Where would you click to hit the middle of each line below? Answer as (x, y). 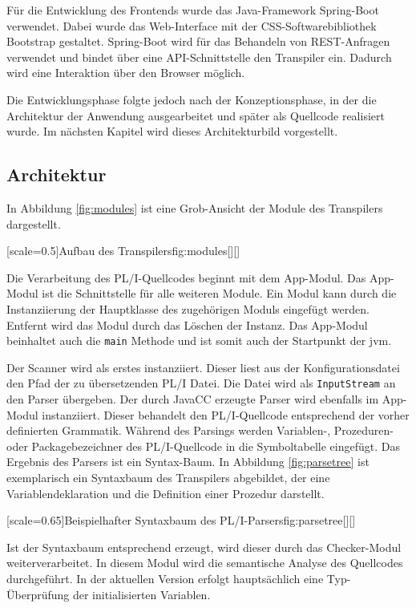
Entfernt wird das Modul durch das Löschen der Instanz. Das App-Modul (187, 324)
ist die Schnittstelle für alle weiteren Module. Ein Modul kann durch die (219, 293)
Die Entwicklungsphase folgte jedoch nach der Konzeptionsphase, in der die (192, 99)
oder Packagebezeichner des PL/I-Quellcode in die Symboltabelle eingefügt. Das (204, 446)
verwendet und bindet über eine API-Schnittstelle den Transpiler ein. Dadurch (199, 57)
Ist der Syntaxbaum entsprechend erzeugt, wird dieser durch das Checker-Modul (204, 547)
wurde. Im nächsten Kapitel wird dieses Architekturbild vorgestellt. (172, 131)
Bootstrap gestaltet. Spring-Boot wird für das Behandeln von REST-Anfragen (198, 41)
